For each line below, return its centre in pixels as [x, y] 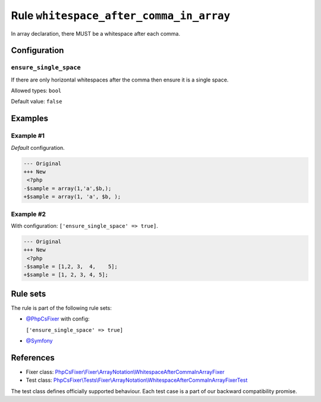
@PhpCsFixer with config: [58, 319]
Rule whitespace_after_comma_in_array [121, 15]
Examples [30, 119]
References [33, 358]
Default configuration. [38, 147]
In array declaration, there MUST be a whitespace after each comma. [96, 33]
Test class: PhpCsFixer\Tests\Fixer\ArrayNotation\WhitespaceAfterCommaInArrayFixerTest [137, 380]
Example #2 [29, 214]
